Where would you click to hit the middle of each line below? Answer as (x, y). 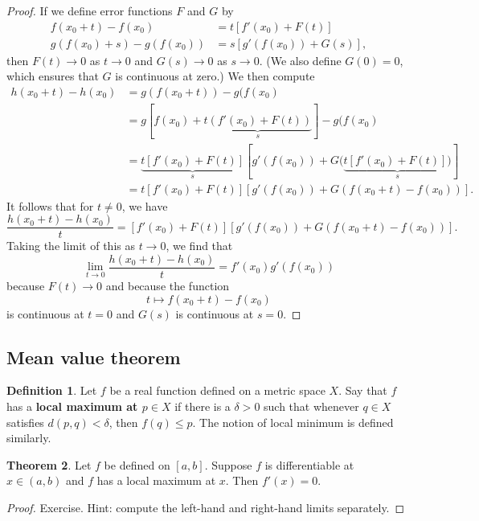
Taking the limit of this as (71, 246)
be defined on (137, 464)
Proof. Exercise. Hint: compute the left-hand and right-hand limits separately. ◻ (206, 507)
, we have (145, 205)
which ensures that (53, 76)
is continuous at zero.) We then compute (215, 76)
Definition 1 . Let (52, 390)
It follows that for (50, 205)
